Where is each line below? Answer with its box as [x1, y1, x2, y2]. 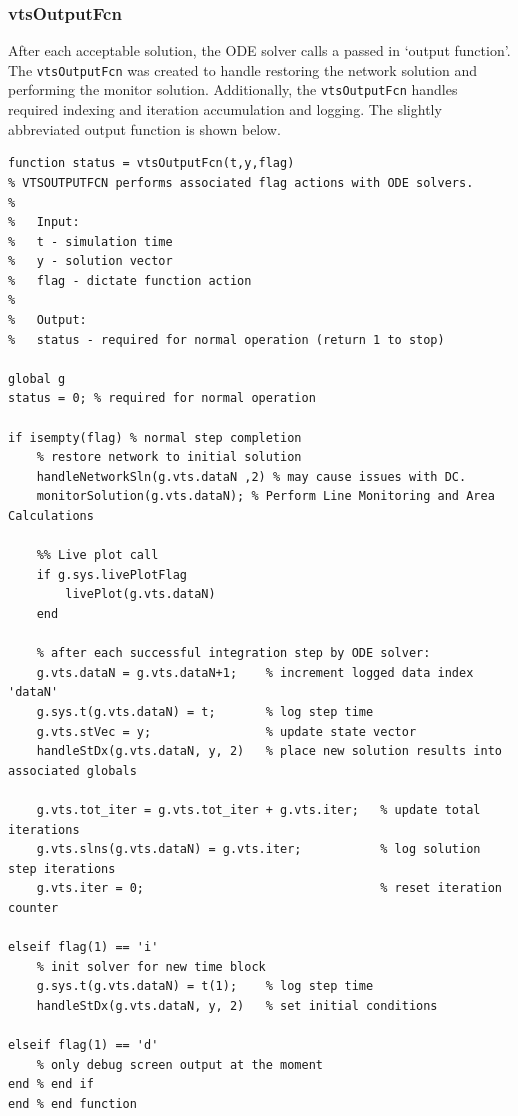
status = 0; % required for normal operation [8, 391, 316, 406]
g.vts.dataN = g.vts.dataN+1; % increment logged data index [36, 665, 474, 680]
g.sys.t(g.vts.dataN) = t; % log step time [36, 704, 374, 719]
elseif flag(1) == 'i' [8, 940, 159, 955]
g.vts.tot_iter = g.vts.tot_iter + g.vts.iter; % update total [36, 802, 481, 817]
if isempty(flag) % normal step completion [8, 430, 302, 445]
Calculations [8, 509, 94, 523]
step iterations [8, 861, 116, 876]
